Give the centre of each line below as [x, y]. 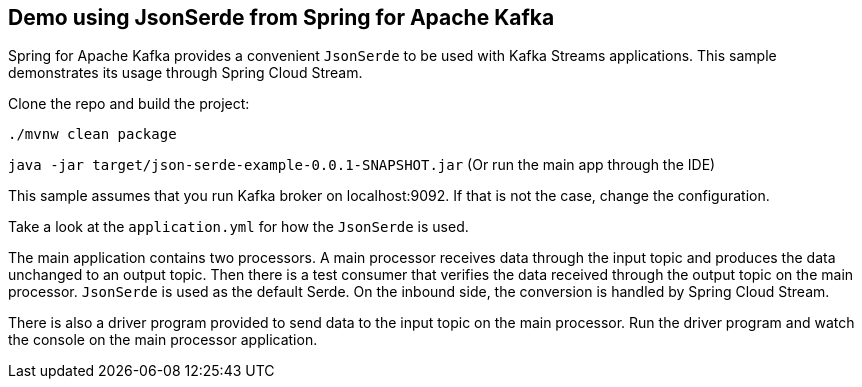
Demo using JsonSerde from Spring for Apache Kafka [281, 17]
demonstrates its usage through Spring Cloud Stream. [185, 73]
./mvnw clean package [92, 134]
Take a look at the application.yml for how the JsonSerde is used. [238, 227]
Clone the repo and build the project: [129, 104]
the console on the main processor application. [163, 340]
